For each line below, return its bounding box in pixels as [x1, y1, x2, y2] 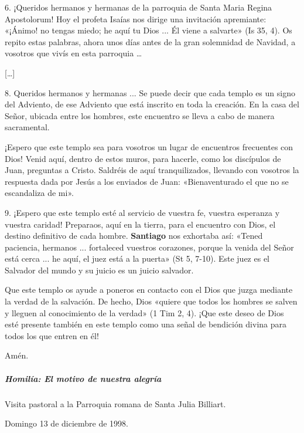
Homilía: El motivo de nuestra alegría [5, 372, 162, 384]
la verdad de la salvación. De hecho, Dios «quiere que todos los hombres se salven [5, 295, 298, 307]
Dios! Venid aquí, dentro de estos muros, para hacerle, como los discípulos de [5, 152, 281, 164]
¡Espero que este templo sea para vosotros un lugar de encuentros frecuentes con [5, 140, 293, 153]
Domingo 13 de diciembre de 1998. [5, 417, 128, 429]
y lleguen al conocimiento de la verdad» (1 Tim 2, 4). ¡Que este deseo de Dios [5, 306, 284, 319]
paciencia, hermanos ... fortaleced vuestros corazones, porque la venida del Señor [5, 241, 294, 253]
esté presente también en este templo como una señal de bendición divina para [5, 318, 287, 330]
